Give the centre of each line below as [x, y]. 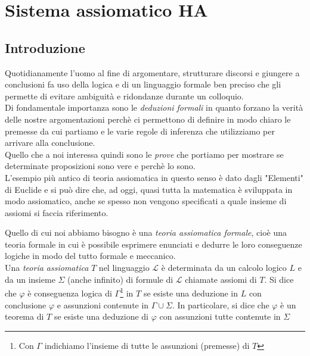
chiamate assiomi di [221, 279]
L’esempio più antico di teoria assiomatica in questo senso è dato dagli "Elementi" [154, 177]
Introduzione [45, 47]
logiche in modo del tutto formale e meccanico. [90, 256]
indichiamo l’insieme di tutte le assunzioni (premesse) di [147, 345]
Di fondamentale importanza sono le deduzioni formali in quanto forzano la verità [154, 107]
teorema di [24, 316]
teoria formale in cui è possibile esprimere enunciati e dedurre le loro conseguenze [154, 244]
